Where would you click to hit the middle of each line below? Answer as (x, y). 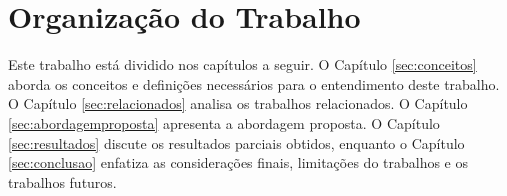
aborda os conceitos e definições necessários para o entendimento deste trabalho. (254, 83)
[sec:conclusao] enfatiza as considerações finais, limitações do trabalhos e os (238, 162)
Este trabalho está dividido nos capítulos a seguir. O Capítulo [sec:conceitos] (242, 64)
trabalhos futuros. (62, 181)
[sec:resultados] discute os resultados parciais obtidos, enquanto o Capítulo (236, 142)
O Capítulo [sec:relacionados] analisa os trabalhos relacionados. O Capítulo (238, 103)
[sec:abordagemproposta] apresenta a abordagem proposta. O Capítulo (224, 122)
